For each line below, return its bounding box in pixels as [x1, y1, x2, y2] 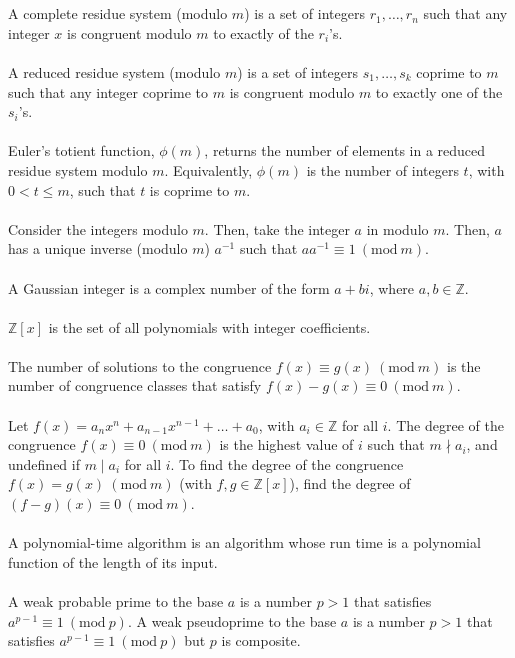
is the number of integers [306, 159, 459, 180]
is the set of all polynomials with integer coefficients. [48, 316, 371, 337]
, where [369, 277, 415, 298]
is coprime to [149, 179, 230, 200]
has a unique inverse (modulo [8, 238, 188, 259]
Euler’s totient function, [8, 140, 155, 161]
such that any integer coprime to [8, 81, 209, 102]
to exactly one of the [375, 81, 503, 102]
